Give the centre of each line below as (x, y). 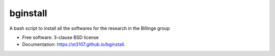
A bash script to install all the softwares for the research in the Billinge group (90, 28)
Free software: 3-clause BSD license (60, 37)
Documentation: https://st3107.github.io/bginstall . (74, 44)
